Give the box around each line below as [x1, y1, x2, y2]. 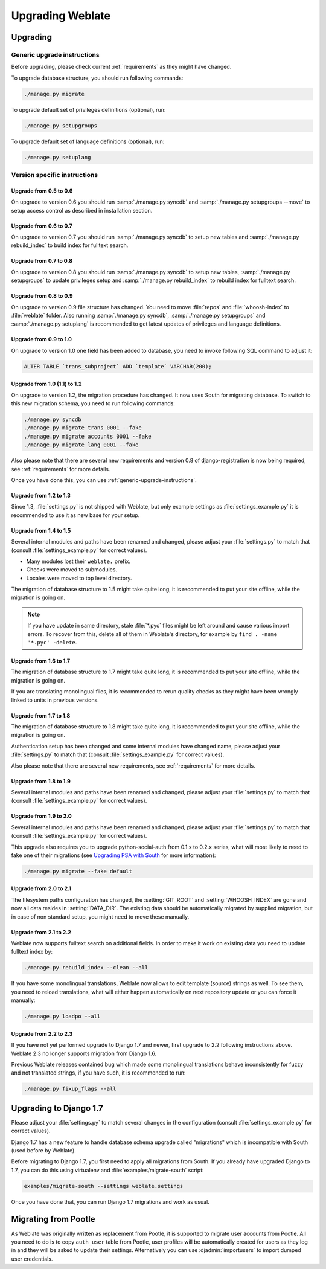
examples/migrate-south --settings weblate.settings [24, 1183, 184, 1189]
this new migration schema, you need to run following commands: [11, 400, 175, 407]
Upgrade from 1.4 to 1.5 [11, 527, 71, 534]
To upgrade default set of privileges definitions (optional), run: [11, 106, 166, 113]
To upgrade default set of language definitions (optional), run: [11, 138, 165, 145]
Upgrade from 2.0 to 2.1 [11, 885, 72, 892]
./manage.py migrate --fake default [24, 867, 133, 875]
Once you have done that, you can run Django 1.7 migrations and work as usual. [11, 1198, 209, 1205]
